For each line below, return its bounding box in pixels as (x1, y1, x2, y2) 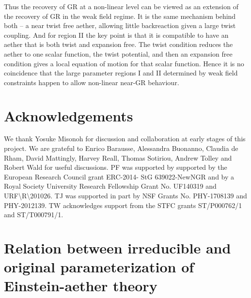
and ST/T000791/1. (4, 209, 63, 220)
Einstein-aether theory (4, 276, 157, 296)
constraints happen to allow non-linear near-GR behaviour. (4, 77, 179, 87)
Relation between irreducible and (4, 238, 231, 257)
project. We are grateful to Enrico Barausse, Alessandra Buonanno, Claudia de (4, 143, 238, 153)
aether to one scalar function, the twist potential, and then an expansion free (4, 48, 233, 59)
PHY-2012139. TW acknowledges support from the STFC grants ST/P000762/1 (4, 200, 242, 210)
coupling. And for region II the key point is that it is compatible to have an (4, 30, 229, 40)
